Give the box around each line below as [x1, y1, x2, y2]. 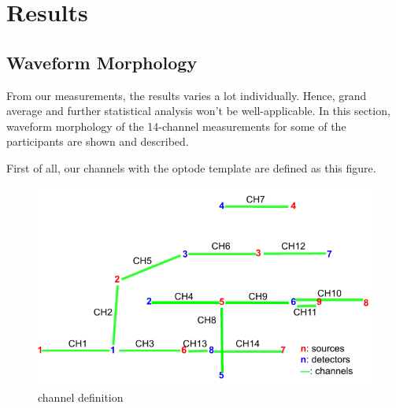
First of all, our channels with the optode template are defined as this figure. [6, 159, 376, 176]
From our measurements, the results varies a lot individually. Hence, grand [6, 87, 367, 103]
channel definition [38, 389, 124, 406]
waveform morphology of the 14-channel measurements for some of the [6, 117, 346, 134]
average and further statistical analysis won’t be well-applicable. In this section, [6, 102, 390, 119]
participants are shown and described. [6, 133, 189, 150]
